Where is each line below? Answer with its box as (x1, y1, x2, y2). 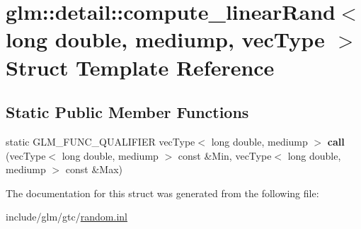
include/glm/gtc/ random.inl (6, 209, 127, 224)
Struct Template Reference (6, 52, 275, 81)
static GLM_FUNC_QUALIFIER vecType (6, 134, 195, 148)
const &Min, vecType (178, 148, 272, 163)
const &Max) (65, 162, 122, 177)
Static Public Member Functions (6, 101, 249, 123)
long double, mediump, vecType (6, 25, 325, 54)
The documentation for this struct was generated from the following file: (6, 185, 319, 200)
